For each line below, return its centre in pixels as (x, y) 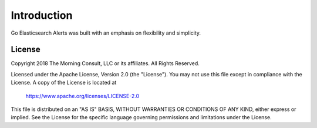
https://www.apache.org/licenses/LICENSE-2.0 (82, 96)
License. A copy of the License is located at (64, 83)
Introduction (42, 15)
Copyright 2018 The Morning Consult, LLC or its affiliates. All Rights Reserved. (105, 63)
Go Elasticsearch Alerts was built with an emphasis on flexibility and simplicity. (106, 33)
